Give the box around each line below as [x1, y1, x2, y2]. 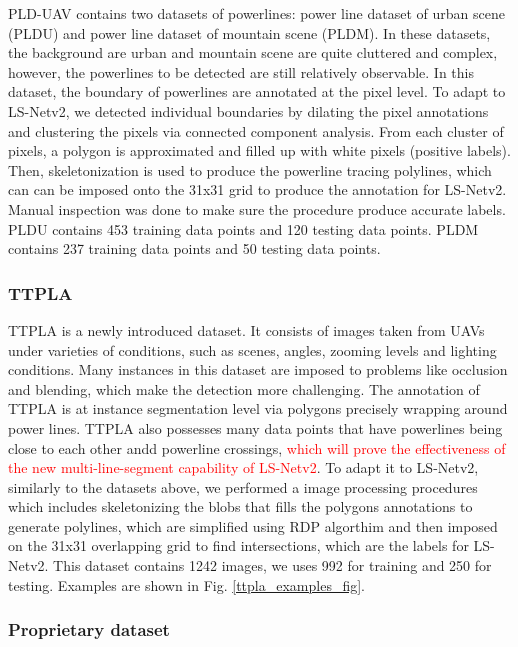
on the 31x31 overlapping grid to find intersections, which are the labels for [8, 535, 469, 556]
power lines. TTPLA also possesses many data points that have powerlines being [8, 417, 503, 438]
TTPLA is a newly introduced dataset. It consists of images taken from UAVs [8, 319, 485, 340]
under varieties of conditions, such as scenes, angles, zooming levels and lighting [8, 339, 497, 360]
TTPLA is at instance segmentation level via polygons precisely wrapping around [8, 398, 508, 419]
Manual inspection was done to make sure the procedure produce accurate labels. [8, 198, 506, 219]
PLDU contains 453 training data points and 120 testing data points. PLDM [8, 218, 479, 239]
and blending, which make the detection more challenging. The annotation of [8, 378, 480, 399]
